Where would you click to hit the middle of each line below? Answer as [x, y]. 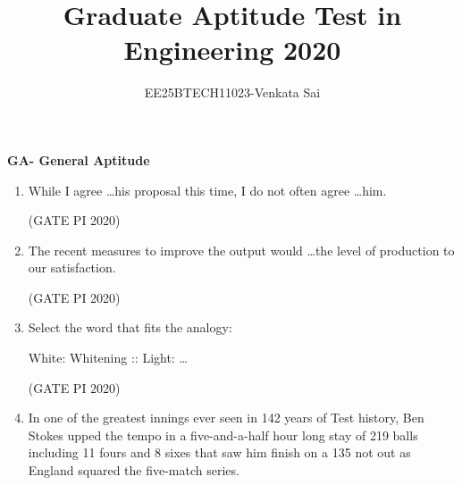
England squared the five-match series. [134, 470]
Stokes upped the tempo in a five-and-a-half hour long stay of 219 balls [223, 435]
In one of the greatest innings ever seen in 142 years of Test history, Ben [226, 418]
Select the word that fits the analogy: [130, 327]
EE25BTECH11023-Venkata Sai [232, 92]
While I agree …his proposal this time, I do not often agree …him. [207, 190]
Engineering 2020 [232, 50]
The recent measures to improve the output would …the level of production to [241, 250]
